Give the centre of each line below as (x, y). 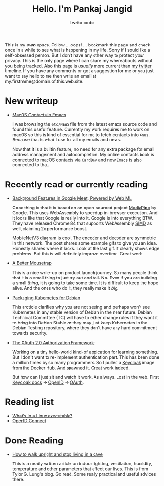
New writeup (32, 101)
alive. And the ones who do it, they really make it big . (65, 288)
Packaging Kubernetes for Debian (46, 298)
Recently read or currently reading (77, 185)
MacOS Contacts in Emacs (39, 115)
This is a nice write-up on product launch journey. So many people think (85, 272)
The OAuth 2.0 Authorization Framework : (54, 342)
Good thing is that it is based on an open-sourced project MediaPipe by (84, 208)
